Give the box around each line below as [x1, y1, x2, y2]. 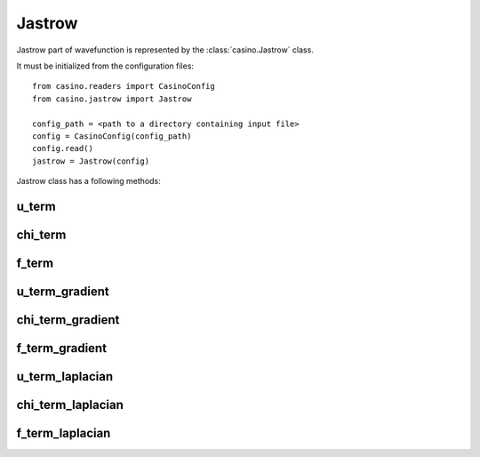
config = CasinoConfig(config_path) [32, 131, 192, 141]
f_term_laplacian [16, 426, 111, 440]
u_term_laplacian [16, 369, 114, 384]
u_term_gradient [16, 284, 110, 299]
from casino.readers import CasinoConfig [32, 81, 215, 92]
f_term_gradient [16, 341, 107, 356]
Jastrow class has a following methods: [16, 176, 162, 187]
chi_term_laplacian [16, 397, 124, 413]
